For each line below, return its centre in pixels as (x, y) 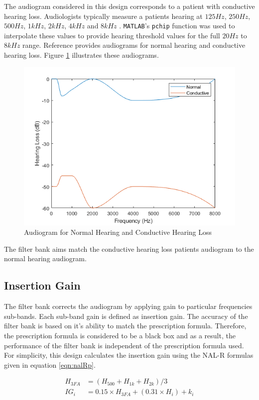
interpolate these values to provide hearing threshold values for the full (112, 35)
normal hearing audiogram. (45, 258)
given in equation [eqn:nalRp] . (50, 364)
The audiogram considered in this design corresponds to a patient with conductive (129, 6)
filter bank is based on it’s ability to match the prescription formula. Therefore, (125, 326)
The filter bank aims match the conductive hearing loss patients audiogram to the (129, 249)
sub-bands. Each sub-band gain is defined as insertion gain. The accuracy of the (126, 316)
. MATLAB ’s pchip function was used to (177, 26)
